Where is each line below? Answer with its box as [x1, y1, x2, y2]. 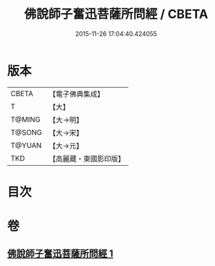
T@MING [10, 115, 41, 124]
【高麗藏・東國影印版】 [48, 153, 126, 163]
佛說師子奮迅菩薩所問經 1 [7, 248, 114, 260]
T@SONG [10, 127, 43, 137]
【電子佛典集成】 [48, 89, 105, 99]
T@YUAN [10, 140, 42, 150]
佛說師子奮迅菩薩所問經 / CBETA [24, 6, 209, 22]
